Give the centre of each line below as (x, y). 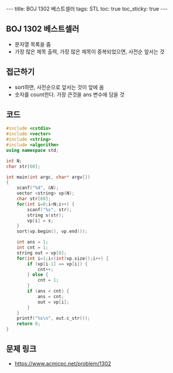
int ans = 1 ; (33, 242)
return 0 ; (29, 324)
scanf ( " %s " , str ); (50, 209)
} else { (38, 275)
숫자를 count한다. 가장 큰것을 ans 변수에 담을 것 (69, 94)
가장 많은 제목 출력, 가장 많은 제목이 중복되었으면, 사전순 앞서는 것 (89, 52)
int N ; (14, 161)
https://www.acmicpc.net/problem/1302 (63, 363)
